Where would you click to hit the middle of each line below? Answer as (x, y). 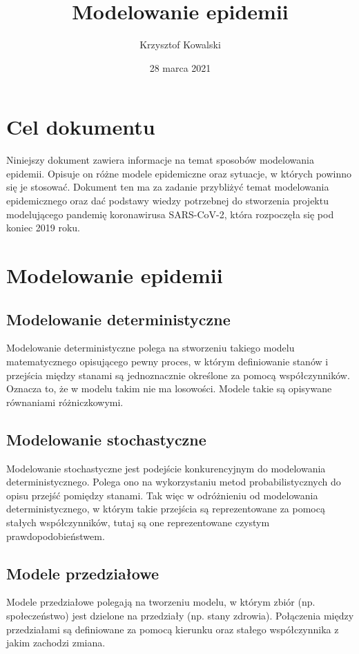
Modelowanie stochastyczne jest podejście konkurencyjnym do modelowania (166, 468)
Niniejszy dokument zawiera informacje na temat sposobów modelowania (160, 160)
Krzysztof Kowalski (180, 45)
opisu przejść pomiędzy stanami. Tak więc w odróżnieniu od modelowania (162, 495)
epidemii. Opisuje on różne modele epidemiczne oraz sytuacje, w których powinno (179, 173)
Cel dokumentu (81, 127)
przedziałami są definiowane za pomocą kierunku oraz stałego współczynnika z (173, 629)
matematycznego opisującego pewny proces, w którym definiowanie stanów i (167, 361)
